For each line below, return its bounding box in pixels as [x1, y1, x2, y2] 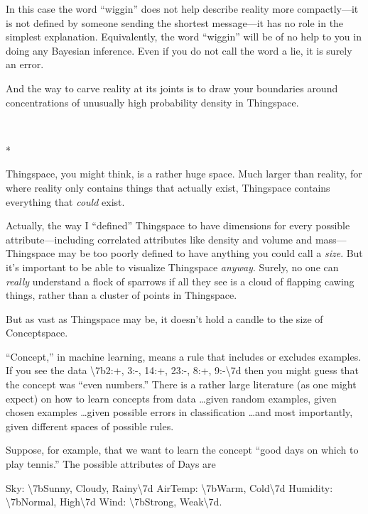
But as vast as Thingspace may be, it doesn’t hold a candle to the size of [6, 311, 323, 326]
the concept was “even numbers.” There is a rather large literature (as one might [6, 377, 357, 392]
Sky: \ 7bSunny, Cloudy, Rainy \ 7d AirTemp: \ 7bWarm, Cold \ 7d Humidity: [6, 480, 333, 495]
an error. [6, 57, 44, 72]
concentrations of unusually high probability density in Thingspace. [6, 94, 299, 109]
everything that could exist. [6, 194, 125, 209]
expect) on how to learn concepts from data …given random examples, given [6, 390, 337, 405]
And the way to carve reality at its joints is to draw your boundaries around [6, 80, 338, 95]
